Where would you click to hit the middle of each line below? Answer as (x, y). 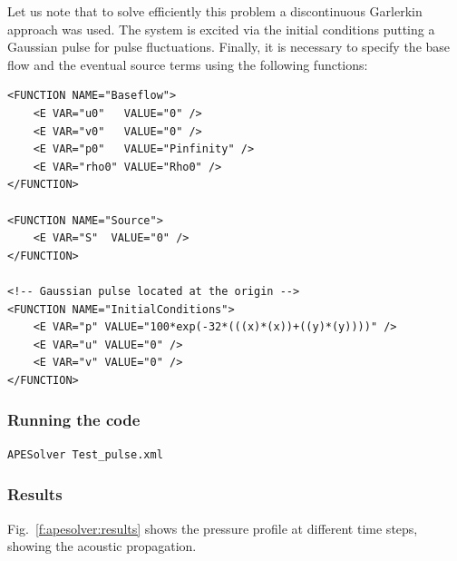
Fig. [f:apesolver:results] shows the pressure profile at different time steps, (213, 528)
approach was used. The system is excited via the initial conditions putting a (221, 29)
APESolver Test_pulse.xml (85, 454)
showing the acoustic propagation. (102, 546)
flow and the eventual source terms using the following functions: (188, 64)
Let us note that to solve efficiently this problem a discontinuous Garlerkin (215, 11)
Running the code (74, 420)
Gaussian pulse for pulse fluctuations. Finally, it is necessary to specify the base (229, 47)
